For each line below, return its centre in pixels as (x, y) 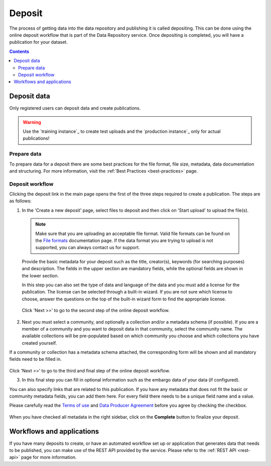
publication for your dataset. (38, 42)
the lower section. (40, 276)
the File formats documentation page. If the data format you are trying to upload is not (124, 240)
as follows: (21, 201)
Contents (19, 51)
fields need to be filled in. (36, 359)
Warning (32, 122)
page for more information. (49, 457)
